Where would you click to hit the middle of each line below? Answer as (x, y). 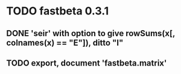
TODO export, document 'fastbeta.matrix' (87, 63)
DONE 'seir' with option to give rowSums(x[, (91, 33)
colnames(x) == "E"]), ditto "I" (65, 42)
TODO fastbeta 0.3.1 (58, 11)
